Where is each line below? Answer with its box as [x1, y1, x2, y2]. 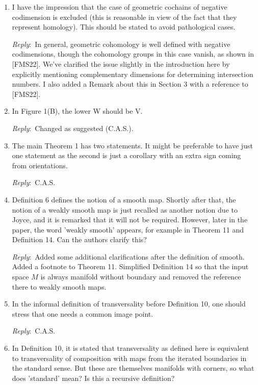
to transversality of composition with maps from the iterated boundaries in [12, 352, 247, 363]
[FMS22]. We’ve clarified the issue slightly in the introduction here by [12, 58, 230, 69]
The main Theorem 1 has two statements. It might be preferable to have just [12, 140, 253, 150]
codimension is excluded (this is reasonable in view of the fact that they [12, 11, 237, 22]
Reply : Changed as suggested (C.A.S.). [12, 122, 134, 133]
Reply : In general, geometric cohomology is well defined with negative [12, 38, 230, 49]
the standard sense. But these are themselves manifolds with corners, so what [12, 363, 254, 373]
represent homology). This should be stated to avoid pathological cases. [12, 21, 236, 32]
